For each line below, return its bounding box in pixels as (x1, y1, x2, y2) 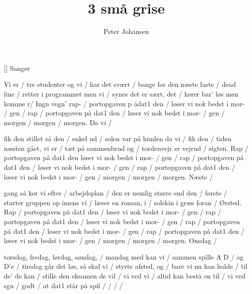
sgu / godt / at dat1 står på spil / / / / (4, 280, 123, 290)
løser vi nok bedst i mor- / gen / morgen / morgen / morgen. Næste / (4, 171, 213, 181)
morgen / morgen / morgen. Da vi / (4, 117, 112, 127)
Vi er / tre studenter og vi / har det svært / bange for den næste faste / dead (4, 79, 236, 89)
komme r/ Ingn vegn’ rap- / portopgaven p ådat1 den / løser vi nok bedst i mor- (4, 98, 245, 108)
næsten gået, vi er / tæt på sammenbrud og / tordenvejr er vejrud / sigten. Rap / (4, 143, 249, 153)
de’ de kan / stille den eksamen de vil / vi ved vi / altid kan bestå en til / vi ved (4, 271, 246, 280)
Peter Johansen (103, 26, 149, 36)
